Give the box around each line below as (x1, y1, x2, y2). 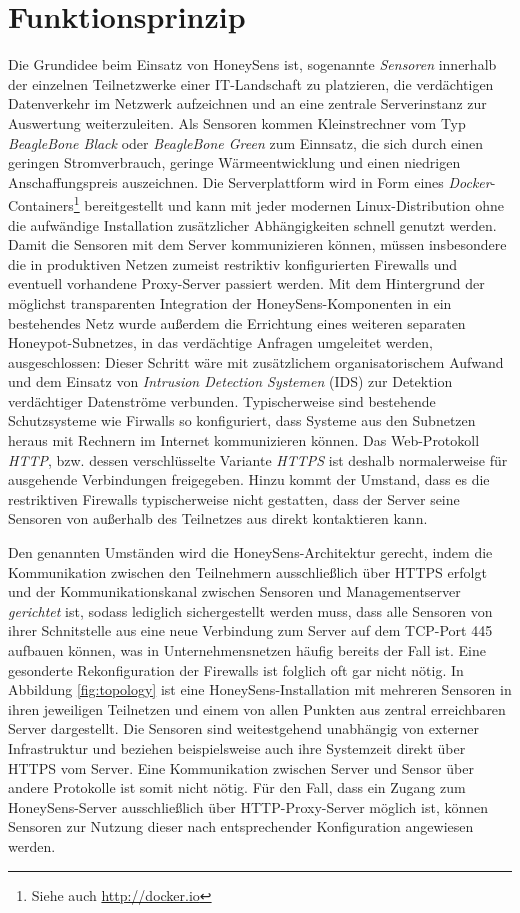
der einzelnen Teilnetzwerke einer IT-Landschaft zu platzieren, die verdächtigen (8, 73, 494, 94)
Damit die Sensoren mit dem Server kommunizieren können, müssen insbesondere (8, 234, 507, 255)
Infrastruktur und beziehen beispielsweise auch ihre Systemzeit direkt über (8, 737, 466, 758)
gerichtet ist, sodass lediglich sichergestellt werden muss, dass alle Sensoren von (8, 600, 493, 621)
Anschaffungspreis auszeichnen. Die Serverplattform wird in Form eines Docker (8, 171, 491, 192)
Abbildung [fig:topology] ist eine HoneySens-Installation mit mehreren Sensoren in (8, 679, 512, 700)
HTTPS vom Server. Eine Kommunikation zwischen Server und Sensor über (8, 757, 474, 778)
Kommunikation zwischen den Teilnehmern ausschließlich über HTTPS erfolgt (8, 561, 487, 582)
